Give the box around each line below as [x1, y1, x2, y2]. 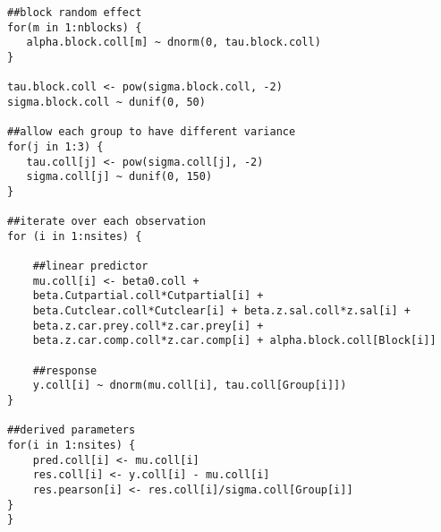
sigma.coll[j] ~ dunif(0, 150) [26, 170, 213, 184]
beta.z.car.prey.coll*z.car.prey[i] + [32, 319, 264, 332]
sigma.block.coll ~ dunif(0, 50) [7, 95, 206, 108]
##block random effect [7, 6, 142, 19]
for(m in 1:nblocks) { [7, 21, 142, 34]
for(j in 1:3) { [7, 140, 104, 153]
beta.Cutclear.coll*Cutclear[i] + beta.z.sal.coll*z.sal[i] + [32, 305, 411, 318]
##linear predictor [32, 260, 148, 273]
